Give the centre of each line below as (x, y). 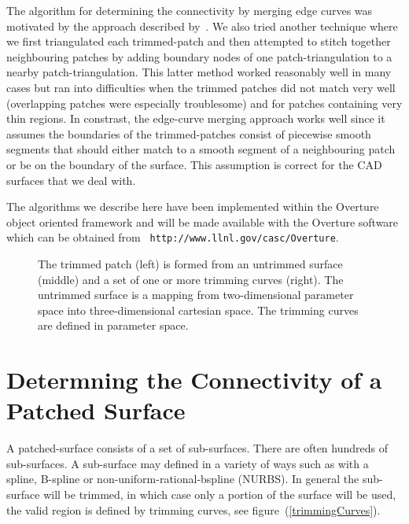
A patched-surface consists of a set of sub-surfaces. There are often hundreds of (197, 448)
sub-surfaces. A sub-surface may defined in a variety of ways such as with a (188, 463)
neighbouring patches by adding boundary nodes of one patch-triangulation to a (199, 56)
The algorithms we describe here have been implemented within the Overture (193, 207)
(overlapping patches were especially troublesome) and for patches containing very (204, 103)
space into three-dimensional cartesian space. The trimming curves (198, 310)
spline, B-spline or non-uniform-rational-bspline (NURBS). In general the (183, 479)
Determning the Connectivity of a (194, 380)
